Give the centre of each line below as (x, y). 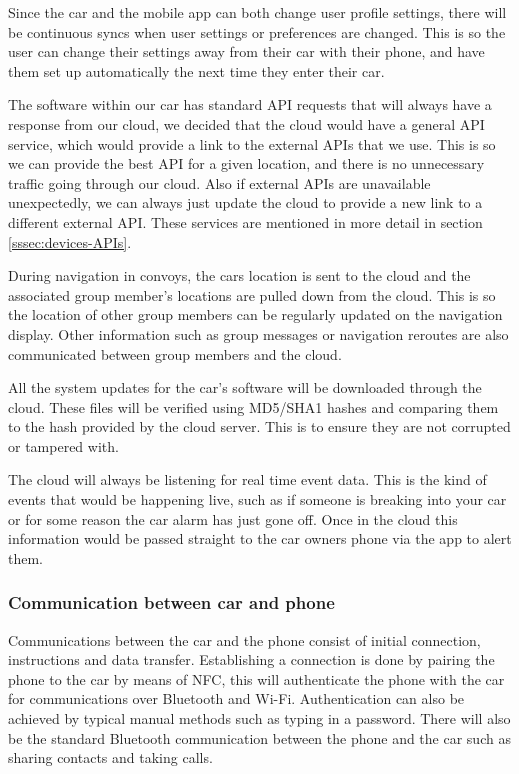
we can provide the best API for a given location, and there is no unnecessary (246, 163)
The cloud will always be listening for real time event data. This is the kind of (247, 479)
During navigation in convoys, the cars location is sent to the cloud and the (239, 275)
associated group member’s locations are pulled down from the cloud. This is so (252, 294)
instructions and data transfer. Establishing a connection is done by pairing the (251, 659)
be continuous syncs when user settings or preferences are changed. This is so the (257, 31)
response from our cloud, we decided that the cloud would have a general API (246, 123)
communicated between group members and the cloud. (175, 353)
